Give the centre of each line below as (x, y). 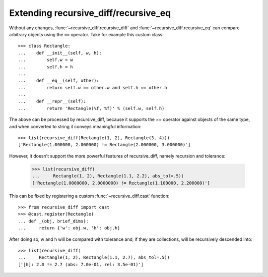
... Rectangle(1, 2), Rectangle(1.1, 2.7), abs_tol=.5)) (94, 257)
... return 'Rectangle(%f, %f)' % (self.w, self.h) (91, 108)
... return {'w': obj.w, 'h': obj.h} (69, 228)
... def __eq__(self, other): (59, 81)
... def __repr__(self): (52, 101)
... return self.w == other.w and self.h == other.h (93, 87)
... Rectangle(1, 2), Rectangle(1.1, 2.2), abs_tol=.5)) (108, 176)
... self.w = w (46, 60)
